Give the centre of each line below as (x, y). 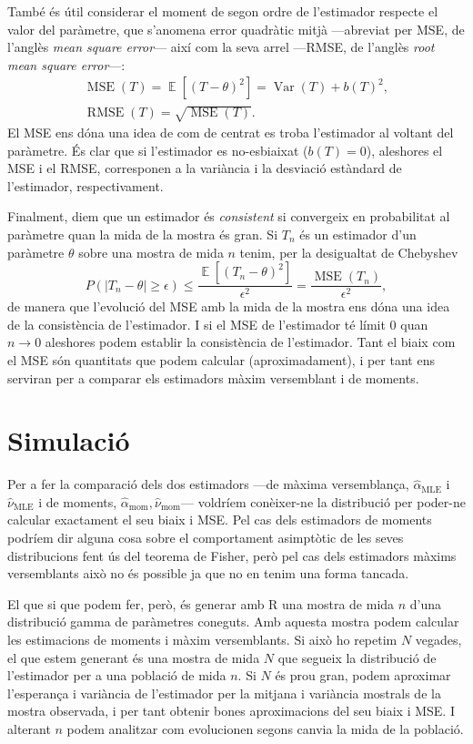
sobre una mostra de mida (151, 252)
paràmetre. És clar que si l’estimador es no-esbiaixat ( (158, 150)
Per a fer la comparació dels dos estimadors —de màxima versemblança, (208, 484)
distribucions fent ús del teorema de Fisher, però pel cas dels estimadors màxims (232, 555)
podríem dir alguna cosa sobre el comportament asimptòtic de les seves (206, 538)
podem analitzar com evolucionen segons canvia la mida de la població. (265, 728)
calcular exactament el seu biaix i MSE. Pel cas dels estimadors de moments (220, 520)
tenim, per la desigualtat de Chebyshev (349, 252)
